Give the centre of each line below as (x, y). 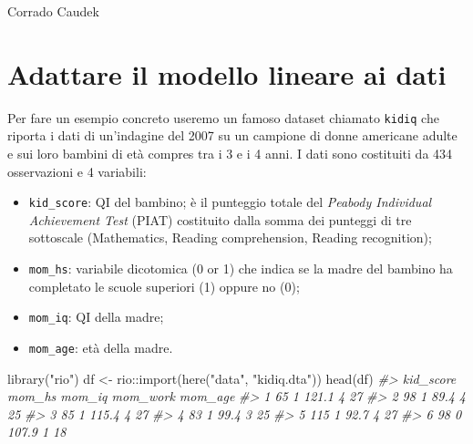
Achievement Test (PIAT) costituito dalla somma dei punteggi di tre (220, 219)
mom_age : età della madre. (101, 347)
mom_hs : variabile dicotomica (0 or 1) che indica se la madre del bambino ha (241, 268)
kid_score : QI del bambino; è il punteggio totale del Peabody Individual (230, 202)
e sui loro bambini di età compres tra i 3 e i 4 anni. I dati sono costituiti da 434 (230, 153)
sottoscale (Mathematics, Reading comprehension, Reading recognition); (230, 237)
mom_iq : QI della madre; (96, 317)
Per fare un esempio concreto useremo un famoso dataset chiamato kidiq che (223, 117)
